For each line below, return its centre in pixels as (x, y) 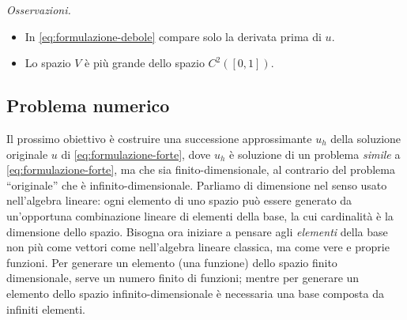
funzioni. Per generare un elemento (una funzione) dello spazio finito (172, 262)
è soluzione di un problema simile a (315, 154)
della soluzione (366, 138)
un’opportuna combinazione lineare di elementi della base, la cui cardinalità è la (200, 215)
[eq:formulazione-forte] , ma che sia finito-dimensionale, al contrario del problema (201, 169)
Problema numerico (88, 105)
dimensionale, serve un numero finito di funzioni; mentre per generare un (183, 278)
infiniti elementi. (46, 309)
